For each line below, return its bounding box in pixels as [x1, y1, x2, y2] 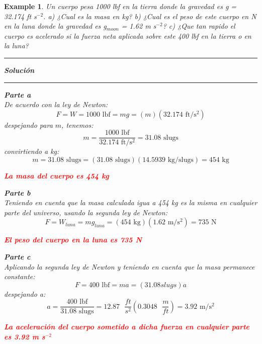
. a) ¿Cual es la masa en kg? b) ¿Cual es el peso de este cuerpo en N [43, 11, 256, 21]
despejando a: [4, 288, 46, 299]
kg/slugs [167, 156, 194, 163]
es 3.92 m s [4, 331, 45, 341]
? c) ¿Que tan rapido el [162, 21, 235, 31]
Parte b [4, 187, 31, 198]
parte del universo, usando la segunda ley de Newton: [4, 207, 167, 217]
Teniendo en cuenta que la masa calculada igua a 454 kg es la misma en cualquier [4, 197, 257, 208]
